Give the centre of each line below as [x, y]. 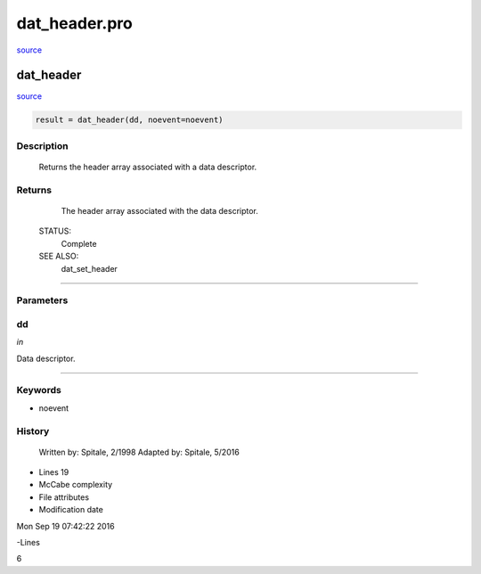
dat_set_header [89, 268]
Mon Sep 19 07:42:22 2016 [65, 526]
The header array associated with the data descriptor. [159, 210]
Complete [79, 243]
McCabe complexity [76, 485]
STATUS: [55, 231]
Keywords [39, 390]
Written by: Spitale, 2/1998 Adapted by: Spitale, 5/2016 [139, 452]
